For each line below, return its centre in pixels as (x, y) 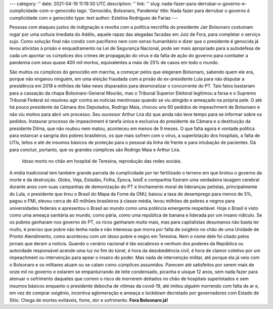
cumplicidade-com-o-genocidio (42, 11)
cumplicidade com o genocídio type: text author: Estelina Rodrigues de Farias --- (94, 18)
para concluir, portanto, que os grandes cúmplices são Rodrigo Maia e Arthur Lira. (95, 150)
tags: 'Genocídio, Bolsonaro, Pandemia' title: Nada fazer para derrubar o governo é (163, 11)
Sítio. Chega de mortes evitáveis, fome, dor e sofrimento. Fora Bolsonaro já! (89, 300)
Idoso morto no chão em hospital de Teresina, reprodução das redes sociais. (102, 161)
